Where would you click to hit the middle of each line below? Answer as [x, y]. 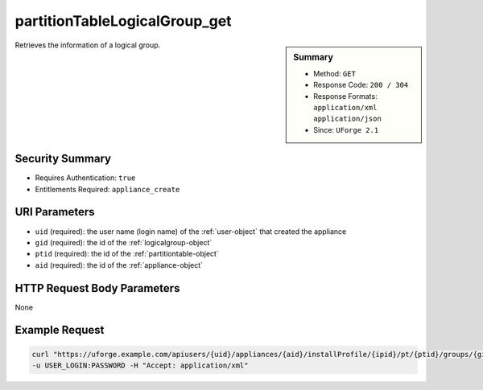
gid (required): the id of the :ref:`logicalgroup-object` [124, 242]
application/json [347, 119]
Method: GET [334, 73]
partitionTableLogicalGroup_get [124, 21]
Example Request [60, 330]
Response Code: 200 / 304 [361, 85]
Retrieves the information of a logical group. [88, 45]
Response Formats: [345, 96]
